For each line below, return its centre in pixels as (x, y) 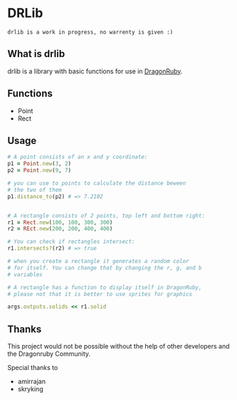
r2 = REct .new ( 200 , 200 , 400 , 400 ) (60, 229)
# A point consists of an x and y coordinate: (78, 157)
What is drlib (36, 54)
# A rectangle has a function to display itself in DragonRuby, (105, 287)
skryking (31, 389)
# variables (25, 275)
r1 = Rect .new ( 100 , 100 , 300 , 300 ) (60, 222)
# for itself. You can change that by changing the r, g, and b (105, 268)
